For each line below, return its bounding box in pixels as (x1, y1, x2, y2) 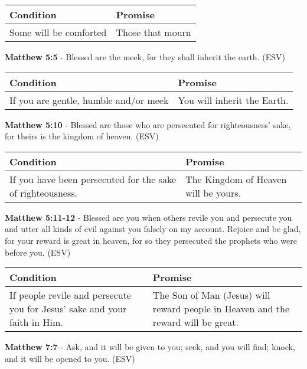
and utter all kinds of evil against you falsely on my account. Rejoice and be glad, (5, 223, 301, 235)
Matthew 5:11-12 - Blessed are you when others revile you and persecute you (5, 211, 292, 223)
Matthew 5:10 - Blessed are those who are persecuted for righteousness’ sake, (5, 118, 291, 130)
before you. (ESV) (5, 246, 71, 258)
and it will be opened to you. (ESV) (5, 352, 135, 364)
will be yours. (185, 185, 241, 200)
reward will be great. (152, 315, 239, 329)
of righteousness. (9, 185, 77, 200)
